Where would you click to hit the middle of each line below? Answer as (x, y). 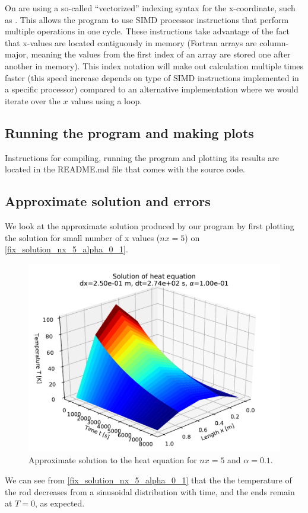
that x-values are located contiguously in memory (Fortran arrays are (131, 42)
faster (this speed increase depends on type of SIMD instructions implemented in (152, 77)
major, (17, 54)
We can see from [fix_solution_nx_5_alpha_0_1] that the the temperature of (148, 480)
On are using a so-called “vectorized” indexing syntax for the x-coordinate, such (150, 8)
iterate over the (33, 100)
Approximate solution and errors (108, 201)
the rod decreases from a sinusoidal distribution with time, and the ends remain (150, 491)
